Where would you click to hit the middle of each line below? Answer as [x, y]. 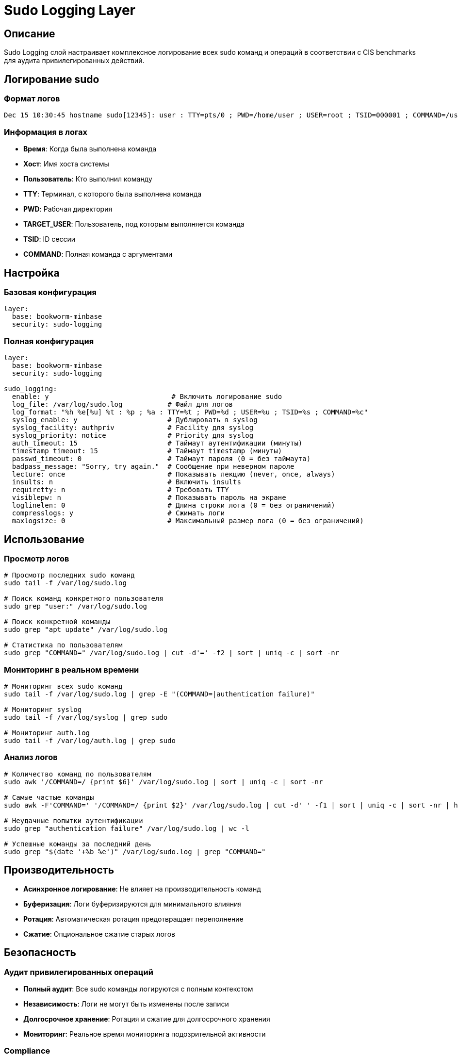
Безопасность [40, 953]
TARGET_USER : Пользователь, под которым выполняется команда [134, 224]
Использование [44, 539]
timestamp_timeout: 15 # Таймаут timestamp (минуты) [147, 451]
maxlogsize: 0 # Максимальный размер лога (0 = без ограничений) [188, 521]
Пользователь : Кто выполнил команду [88, 179]
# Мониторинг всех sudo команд [63, 686]
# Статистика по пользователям [63, 645]
